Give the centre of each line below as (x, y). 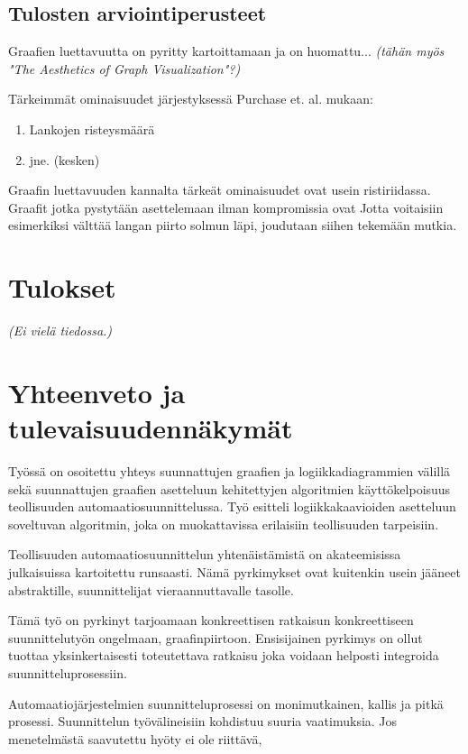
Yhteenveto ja (97, 392)
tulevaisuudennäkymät (151, 428)
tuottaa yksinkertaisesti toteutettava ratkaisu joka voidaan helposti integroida (224, 655)
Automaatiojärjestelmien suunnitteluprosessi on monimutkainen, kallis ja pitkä (226, 703)
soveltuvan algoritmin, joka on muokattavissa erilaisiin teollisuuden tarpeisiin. (224, 524)
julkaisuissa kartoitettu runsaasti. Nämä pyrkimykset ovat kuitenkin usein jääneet (234, 571)
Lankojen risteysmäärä (92, 129)
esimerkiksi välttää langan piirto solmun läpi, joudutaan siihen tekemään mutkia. (233, 225)
